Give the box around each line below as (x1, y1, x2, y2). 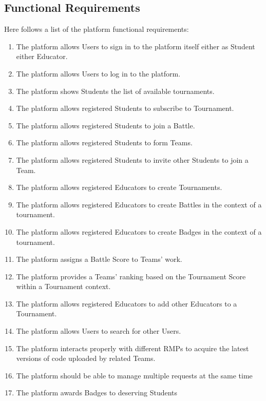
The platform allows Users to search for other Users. (16, 326, 181, 336)
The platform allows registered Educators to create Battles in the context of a (16, 199, 262, 209)
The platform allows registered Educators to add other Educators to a (16, 298, 237, 309)
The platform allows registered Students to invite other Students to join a (16, 154, 249, 165)
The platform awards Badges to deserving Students (16, 387, 178, 398)
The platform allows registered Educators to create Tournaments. (16, 182, 222, 193)
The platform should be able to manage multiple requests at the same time (16, 370, 253, 380)
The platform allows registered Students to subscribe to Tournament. (16, 103, 234, 113)
